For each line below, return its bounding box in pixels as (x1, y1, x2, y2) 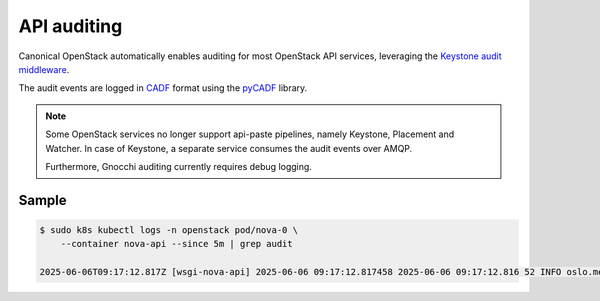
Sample (18, 191, 67, 209)
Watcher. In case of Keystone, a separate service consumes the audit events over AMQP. (45, 142, 413, 154)
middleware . (18, 63, 70, 75)
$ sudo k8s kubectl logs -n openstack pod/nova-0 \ (39, 224, 299, 235)
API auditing (18, 15, 123, 37)
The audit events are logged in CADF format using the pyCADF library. (18, 82, 308, 94)
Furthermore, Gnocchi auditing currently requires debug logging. (45, 160, 312, 172)
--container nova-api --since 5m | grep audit (60, 238, 294, 250)
